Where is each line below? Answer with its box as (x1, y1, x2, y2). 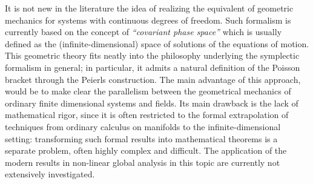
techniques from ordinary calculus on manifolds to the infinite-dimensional (5, 120, 281, 133)
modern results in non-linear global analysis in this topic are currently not (5, 156, 280, 168)
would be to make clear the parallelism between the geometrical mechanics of (5, 85, 291, 97)
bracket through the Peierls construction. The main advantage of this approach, (5, 73, 301, 85)
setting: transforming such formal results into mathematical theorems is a (5, 132, 278, 145)
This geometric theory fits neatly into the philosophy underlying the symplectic (5, 49, 300, 62)
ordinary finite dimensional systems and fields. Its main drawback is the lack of (5, 96, 298, 109)
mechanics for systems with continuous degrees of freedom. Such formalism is (5, 13, 291, 26)
